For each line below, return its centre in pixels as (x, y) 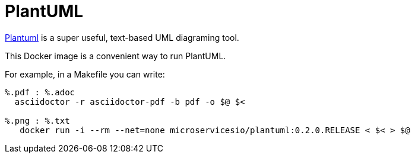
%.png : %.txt (37, 120)
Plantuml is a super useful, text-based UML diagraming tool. (122, 37)
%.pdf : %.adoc (40, 92)
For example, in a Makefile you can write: (85, 74)
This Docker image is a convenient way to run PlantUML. (115, 56)
